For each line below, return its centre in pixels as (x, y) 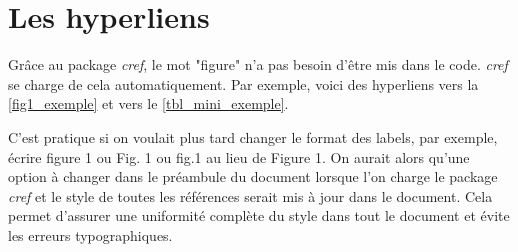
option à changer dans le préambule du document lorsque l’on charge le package (253, 176)
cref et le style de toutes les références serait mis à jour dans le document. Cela (250, 195)
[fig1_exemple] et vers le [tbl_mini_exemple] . (148, 103)
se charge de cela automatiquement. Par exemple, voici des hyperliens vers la (243, 83)
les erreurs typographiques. (90, 234)
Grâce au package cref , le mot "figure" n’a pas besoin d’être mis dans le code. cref (258, 64)
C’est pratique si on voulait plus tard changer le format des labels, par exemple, (253, 136)
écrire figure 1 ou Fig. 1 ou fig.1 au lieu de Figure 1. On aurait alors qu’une (239, 156)
